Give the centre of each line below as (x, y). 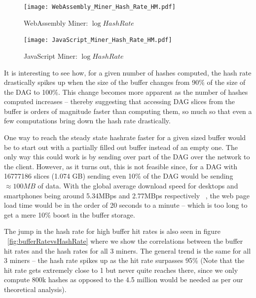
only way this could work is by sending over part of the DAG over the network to (127, 157)
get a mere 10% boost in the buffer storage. (70, 214)
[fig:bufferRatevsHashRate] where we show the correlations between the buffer (125, 241)
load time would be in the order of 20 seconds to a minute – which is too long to (126, 205)
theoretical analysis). (35, 289)
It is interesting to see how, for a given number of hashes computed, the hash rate (128, 72)
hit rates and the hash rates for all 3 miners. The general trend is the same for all (128, 250)
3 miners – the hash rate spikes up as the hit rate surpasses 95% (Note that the (124, 260)
